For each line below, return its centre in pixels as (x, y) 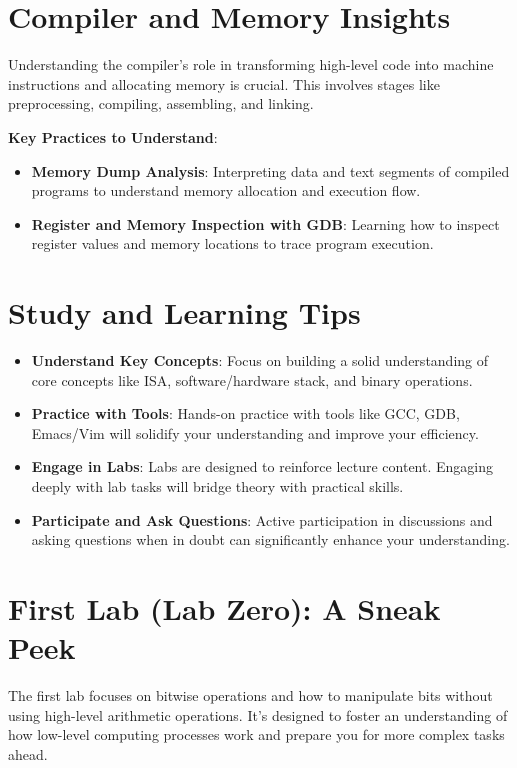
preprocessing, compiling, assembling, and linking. (161, 103)
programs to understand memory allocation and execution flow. (226, 190)
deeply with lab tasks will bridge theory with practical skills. (217, 485)
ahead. (28, 753)
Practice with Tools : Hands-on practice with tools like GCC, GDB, (245, 413)
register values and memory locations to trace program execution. (232, 243)
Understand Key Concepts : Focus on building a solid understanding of (260, 360)
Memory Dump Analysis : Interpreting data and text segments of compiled (270, 170)
